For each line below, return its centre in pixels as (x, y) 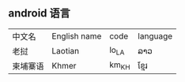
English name (77, 35)
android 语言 (40, 13)
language (155, 35)
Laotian (66, 50)
